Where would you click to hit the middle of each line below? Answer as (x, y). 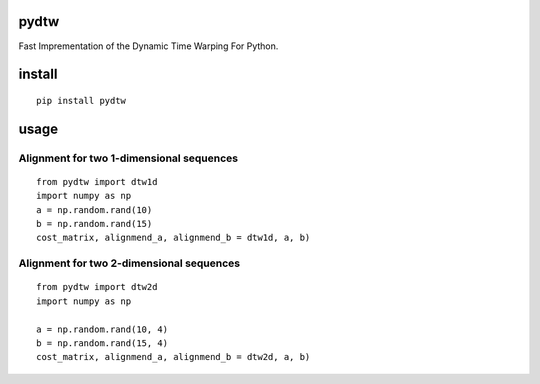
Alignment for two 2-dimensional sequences (129, 263)
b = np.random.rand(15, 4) (102, 343)
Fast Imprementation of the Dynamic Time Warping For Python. (148, 46)
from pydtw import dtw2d (97, 287)
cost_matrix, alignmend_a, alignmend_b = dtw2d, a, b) (173, 357)
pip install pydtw (81, 100)
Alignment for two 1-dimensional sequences (128, 158)
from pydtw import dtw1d (97, 181)
